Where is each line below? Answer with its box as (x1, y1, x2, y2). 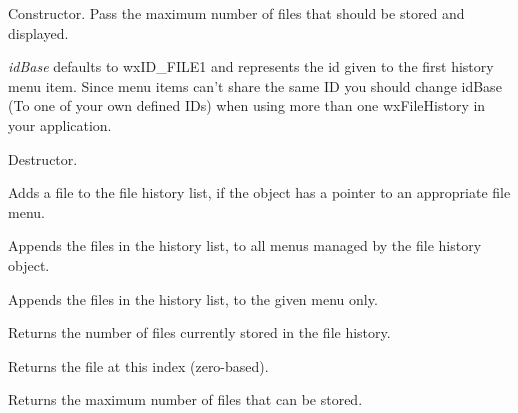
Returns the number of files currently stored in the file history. (8, 322, 391, 343)
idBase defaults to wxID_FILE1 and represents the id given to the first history (8, 56, 494, 77)
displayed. (8, 22, 69, 43)
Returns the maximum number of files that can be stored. (8, 389, 363, 410)
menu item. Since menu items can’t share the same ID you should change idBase (8, 75, 502, 96)
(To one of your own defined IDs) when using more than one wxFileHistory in (8, 95, 486, 116)
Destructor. (8, 148, 78, 169)
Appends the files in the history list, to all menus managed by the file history (8, 235, 482, 256)
